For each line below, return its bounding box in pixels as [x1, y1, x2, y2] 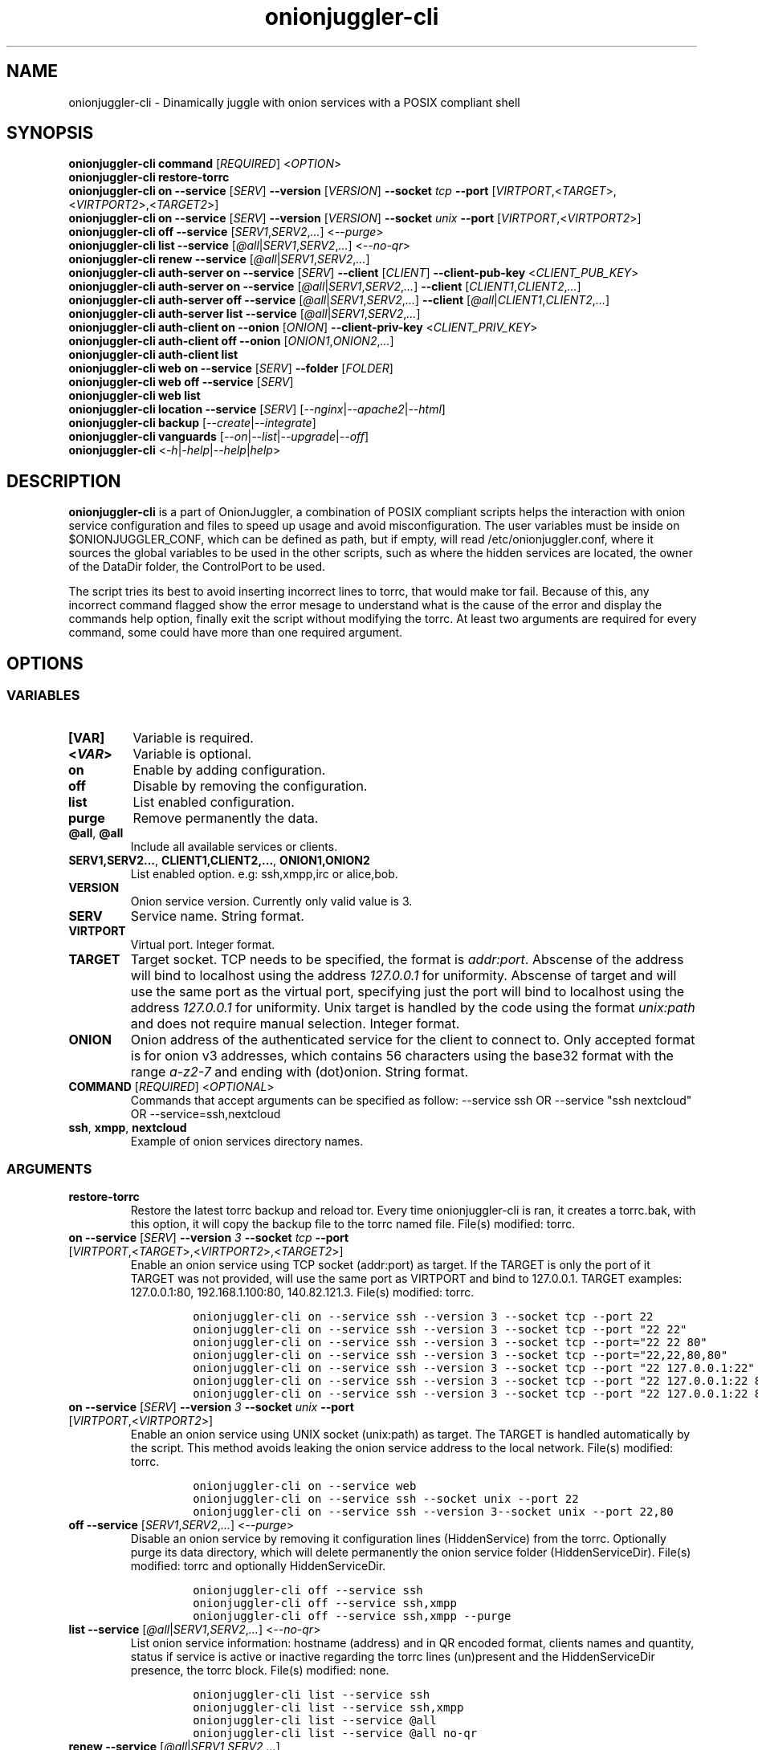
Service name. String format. [130, 907, 304, 924]
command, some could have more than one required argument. [68, 625, 403, 640]
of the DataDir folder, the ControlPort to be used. [68, 560, 326, 574]
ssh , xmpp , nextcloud [68, 1120, 187, 1134]
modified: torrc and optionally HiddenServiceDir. [130, 1559, 386, 1573]
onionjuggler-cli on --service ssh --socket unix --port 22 [193, 1492, 579, 1506]
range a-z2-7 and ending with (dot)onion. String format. [130, 1063, 469, 1080]
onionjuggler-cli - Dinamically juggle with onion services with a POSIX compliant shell [68, 95, 520, 109]
